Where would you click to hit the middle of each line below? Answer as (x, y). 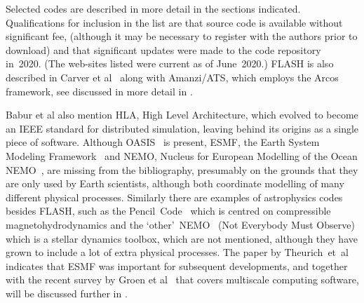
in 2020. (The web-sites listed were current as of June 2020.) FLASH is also (170, 63)
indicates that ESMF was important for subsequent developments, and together (177, 265)
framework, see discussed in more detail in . (99, 91)
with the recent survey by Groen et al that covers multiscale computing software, (182, 280)
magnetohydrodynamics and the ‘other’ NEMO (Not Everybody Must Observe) (180, 224)
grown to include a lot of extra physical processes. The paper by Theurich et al (177, 252)
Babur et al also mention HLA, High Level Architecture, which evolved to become (182, 115)
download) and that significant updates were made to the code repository (163, 49)
